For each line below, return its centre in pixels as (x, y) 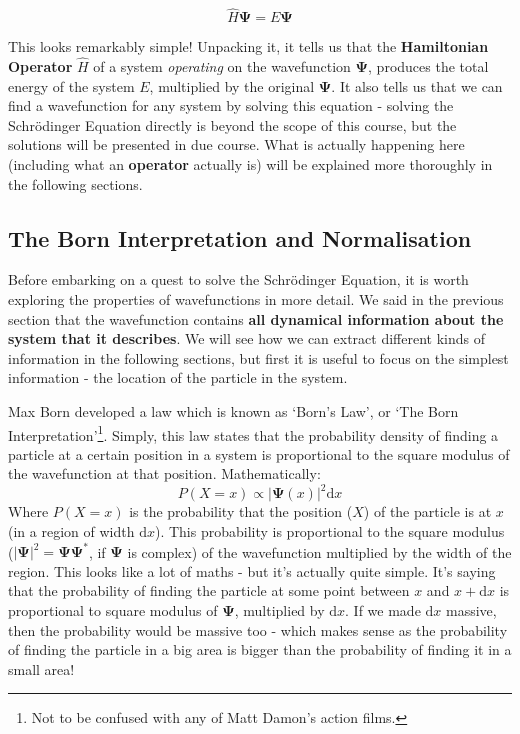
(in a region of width (71, 531)
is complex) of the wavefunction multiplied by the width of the (319, 551)
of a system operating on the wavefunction (222, 66)
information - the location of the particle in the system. (178, 377)
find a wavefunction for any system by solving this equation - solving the (231, 105)
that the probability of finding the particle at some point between (209, 590)
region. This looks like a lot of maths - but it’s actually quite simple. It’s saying (252, 570)
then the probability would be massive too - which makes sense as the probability (258, 629)
